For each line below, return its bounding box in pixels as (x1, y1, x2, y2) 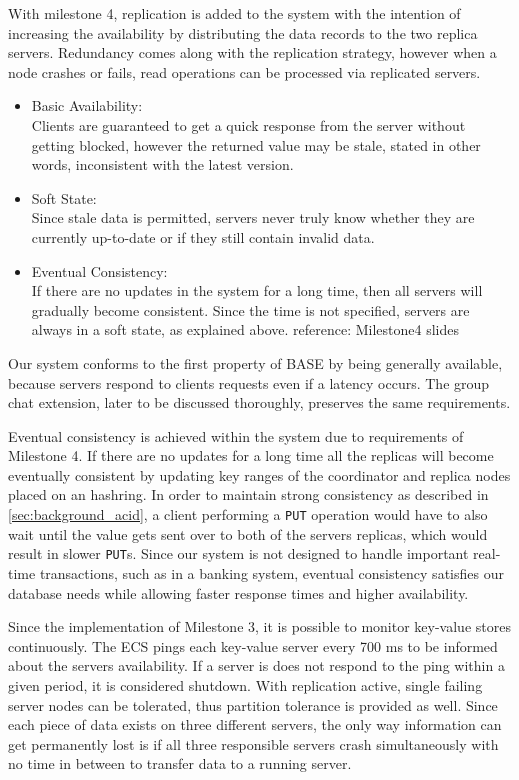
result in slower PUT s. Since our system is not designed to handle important (8, 543, 469, 564)
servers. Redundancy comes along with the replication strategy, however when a (8, 42, 497, 63)
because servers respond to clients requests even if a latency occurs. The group (8, 372, 490, 393)
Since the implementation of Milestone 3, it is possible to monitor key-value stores (8, 616, 511, 637)
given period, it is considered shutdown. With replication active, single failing (8, 674, 483, 695)
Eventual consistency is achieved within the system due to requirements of (8, 425, 464, 446)
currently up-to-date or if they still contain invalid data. (31, 226, 375, 247)
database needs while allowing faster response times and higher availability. (8, 582, 469, 603)
